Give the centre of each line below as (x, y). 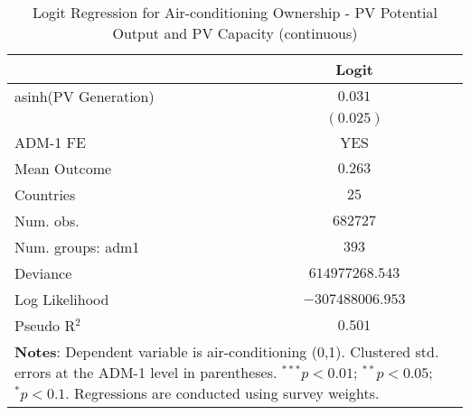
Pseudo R (45, 325)
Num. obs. (47, 221)
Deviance (43, 273)
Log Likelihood (62, 299)
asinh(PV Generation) (85, 96)
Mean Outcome (63, 168)
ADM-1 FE (50, 142)
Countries (45, 194)
